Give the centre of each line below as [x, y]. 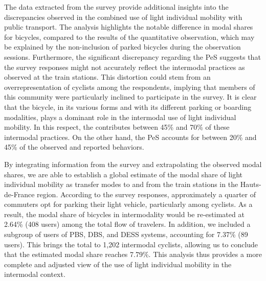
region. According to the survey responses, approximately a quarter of [146, 194]
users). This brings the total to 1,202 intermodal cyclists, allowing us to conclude [131, 244]
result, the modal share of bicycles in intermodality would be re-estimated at [124, 214]
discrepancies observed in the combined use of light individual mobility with [123, 17]
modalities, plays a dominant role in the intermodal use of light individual [120, 117]
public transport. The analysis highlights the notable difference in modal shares [129, 27]
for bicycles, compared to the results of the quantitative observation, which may [129, 37]
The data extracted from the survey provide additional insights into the [116, 7]
